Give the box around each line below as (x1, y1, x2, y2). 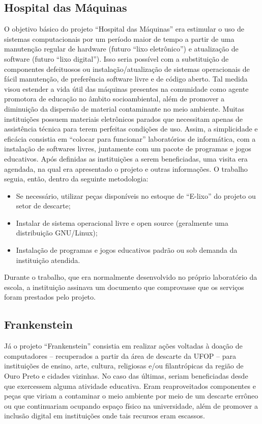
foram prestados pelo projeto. (4, 291, 96, 302)
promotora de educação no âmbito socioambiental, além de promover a (4, 93, 225, 104)
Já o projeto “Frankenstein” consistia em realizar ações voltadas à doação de (4, 340, 243, 351)
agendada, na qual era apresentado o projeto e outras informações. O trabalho (4, 163, 248, 174)
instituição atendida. (16, 254, 80, 265)
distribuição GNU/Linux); (16, 227, 98, 238)
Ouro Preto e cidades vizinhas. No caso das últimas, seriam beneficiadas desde (4, 370, 248, 381)
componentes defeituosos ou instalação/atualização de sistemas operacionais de (4, 63, 250, 74)
